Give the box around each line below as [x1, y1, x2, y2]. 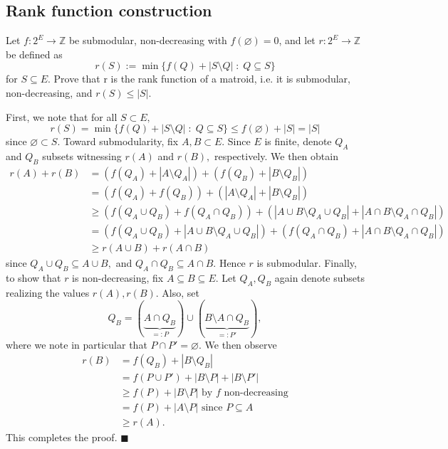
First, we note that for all [6, 109, 118, 124]
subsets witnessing [42, 148, 122, 163]
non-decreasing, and [6, 85, 93, 100]
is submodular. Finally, [256, 255, 357, 270]
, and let [278, 33, 316, 48]
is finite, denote [264, 134, 332, 149]
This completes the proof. [6, 430, 118, 445]
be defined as [6, 46, 63, 61]
